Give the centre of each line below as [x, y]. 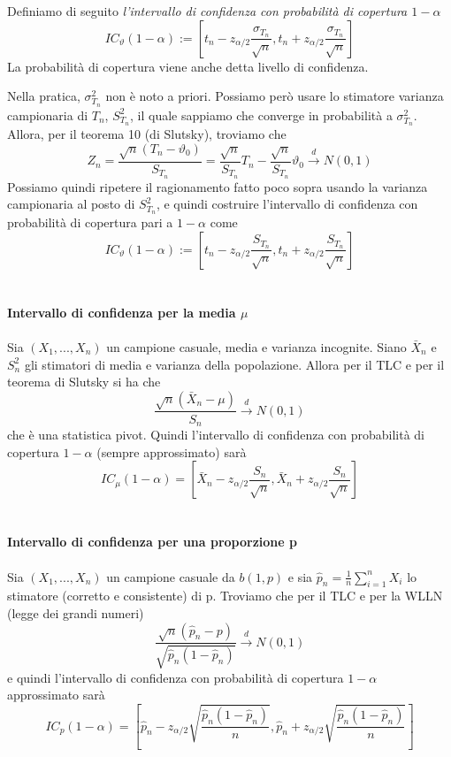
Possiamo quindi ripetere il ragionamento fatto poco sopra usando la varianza [218, 186]
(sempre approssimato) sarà [172, 451]
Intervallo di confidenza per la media [122, 312]
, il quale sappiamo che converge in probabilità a [261, 115]
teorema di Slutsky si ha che [84, 382]
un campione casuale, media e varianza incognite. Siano [256, 346]
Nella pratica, [44, 96]
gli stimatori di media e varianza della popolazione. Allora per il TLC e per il [234, 364]
